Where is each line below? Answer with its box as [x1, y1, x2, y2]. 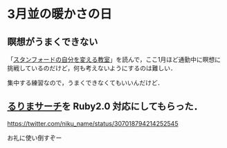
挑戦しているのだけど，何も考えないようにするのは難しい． [7, 64, 176, 72]
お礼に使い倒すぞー [7, 134, 62, 142]
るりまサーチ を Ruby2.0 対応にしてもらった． [7, 101, 203, 112]
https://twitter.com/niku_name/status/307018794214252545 [7, 119, 179, 127]
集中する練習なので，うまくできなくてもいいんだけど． [7, 78, 164, 87]
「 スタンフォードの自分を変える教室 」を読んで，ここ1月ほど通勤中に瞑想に [7, 56, 221, 63]
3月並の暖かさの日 [7, 6, 113, 22]
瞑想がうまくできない [7, 36, 98, 47]
